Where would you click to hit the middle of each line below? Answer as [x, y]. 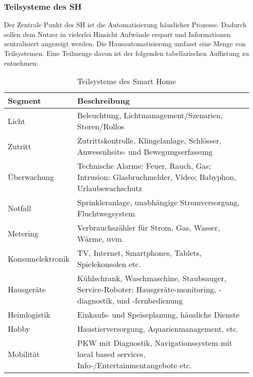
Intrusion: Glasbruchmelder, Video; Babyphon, [157, 177]
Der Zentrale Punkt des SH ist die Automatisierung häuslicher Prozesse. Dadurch [125, 25]
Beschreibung [103, 101]
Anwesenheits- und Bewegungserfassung [145, 152]
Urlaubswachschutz [109, 188]
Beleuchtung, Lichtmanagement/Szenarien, [150, 115]
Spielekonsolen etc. [109, 264]
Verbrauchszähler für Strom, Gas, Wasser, [149, 228]
